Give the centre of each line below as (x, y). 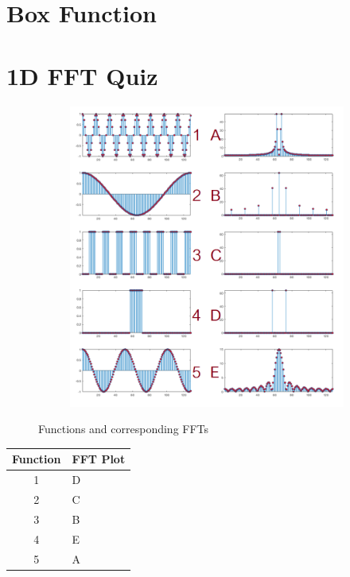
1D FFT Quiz (82, 75)
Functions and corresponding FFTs (124, 429)
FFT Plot (99, 459)
